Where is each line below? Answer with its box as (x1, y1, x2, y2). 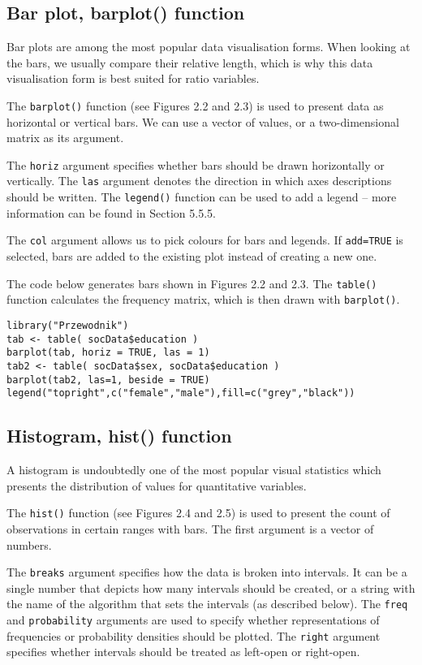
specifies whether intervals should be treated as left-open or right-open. (6, 643, 360, 660)
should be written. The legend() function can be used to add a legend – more (6, 188, 397, 205)
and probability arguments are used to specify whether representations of (6, 611, 380, 628)
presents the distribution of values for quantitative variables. (6, 477, 307, 494)
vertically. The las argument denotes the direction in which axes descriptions (6, 172, 392, 189)
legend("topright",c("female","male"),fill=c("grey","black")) (6, 387, 355, 399)
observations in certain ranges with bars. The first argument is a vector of (6, 520, 374, 537)
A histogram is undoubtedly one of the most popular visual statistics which (6, 461, 381, 478)
